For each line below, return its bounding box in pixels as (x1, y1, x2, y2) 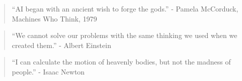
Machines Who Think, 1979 (12, 13, 97, 23)
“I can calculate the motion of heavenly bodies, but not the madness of (12, 56, 231, 67)
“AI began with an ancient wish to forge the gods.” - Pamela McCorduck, (12, 3, 238, 13)
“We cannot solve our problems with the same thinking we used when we (12, 30, 237, 40)
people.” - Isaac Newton (12, 66, 85, 76)
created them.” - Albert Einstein (12, 39, 111, 50)
